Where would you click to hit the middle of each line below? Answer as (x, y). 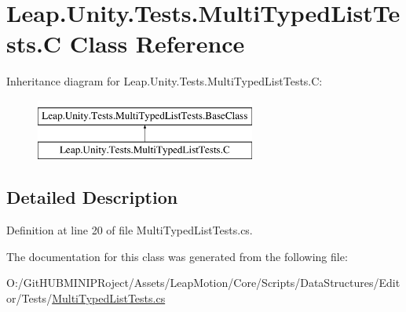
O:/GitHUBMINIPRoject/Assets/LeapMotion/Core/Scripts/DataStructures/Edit (203, 283)
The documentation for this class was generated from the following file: (177, 256)
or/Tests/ (29, 298)
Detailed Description (92, 197)
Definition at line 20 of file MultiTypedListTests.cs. (130, 230)
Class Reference (157, 44)
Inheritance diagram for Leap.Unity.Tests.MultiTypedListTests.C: (165, 81)
